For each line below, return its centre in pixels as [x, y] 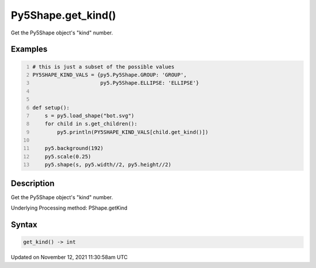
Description [33, 183]
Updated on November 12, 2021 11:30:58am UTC [69, 257]
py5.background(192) [74, 148]
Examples [29, 49]
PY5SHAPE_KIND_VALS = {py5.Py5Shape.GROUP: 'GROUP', [110, 75]
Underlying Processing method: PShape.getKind [69, 208]
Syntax [24, 225]
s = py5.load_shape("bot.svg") [90, 116]
